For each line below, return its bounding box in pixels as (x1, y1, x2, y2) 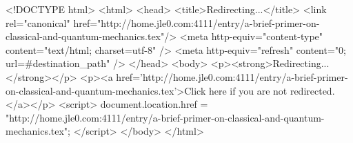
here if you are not (208, 83, 288, 97)
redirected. (290, 83, 335, 97)
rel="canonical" (6, 15, 70, 30)
